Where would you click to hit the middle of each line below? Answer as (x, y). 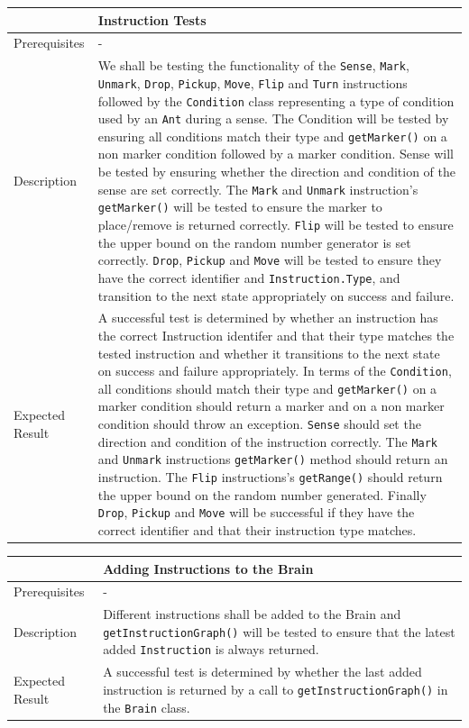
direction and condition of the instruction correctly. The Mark (268, 441)
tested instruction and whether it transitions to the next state (269, 353)
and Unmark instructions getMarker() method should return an (273, 459)
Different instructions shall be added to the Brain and (252, 614)
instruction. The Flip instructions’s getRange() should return (270, 477)
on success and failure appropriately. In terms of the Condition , (275, 371)
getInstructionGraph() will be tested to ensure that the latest (279, 631)
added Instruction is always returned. (211, 649)
